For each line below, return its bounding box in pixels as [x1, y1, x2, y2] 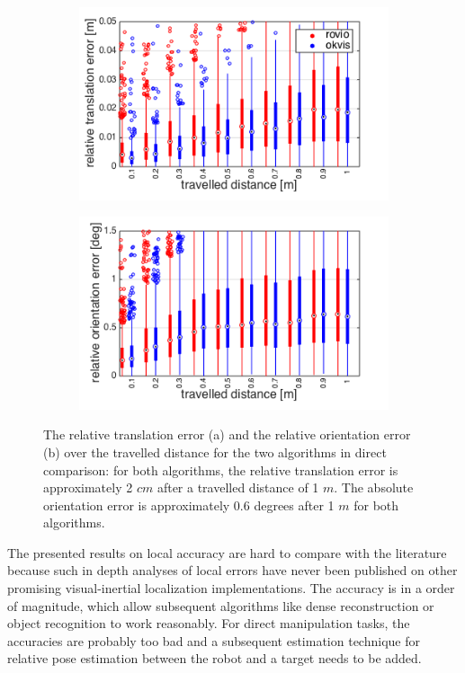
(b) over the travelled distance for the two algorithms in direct [43, 442, 387, 461]
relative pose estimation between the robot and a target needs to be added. [7, 649, 422, 668]
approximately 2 [43, 478, 133, 497]
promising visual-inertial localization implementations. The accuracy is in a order [7, 579, 455, 598]
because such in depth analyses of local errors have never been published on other [7, 561, 458, 580]
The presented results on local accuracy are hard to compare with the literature [7, 543, 447, 562]
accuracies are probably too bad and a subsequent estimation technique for [7, 631, 420, 650]
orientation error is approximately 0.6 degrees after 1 [43, 495, 335, 514]
